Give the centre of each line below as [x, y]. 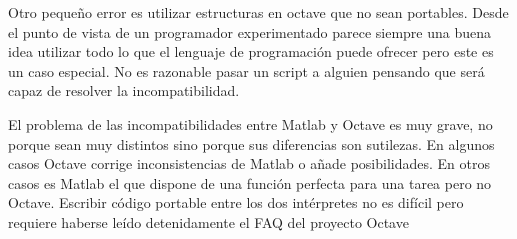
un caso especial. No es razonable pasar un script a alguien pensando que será [246, 70]
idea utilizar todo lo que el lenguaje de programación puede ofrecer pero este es [251, 51]
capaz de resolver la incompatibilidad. [124, 90]
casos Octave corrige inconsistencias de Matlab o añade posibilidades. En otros [249, 163]
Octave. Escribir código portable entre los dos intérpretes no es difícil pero [236, 202]
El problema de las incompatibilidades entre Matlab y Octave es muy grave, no [250, 123]
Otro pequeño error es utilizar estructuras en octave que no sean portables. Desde [258, 12]
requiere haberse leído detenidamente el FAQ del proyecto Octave [208, 221]
